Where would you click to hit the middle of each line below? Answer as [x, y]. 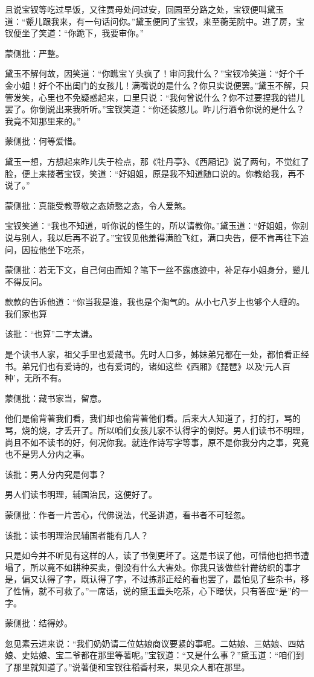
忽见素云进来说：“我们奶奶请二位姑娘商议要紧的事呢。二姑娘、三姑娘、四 [151, 643]
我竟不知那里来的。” [43, 120]
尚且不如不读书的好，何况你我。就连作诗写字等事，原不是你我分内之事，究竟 [157, 442]
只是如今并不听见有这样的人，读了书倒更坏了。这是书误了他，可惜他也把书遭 [157, 555]
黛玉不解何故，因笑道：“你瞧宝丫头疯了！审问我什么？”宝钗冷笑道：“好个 [150, 73]
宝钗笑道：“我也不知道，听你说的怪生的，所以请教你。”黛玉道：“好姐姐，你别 [157, 226]
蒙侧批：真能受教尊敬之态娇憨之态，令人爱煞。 [98, 205]
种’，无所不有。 [36, 378]
